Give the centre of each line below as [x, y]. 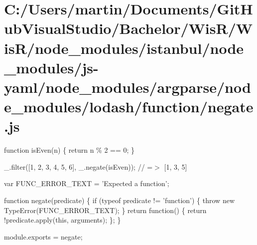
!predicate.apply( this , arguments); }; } [63, 220]
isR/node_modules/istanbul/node [124, 48]
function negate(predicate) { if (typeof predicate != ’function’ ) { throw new [120, 200]
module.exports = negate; [43, 236]
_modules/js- [51, 67]
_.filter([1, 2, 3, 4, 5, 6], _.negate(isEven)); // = [78, 166]
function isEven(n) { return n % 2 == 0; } [69, 150]
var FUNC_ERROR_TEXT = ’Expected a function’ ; [87, 183]
